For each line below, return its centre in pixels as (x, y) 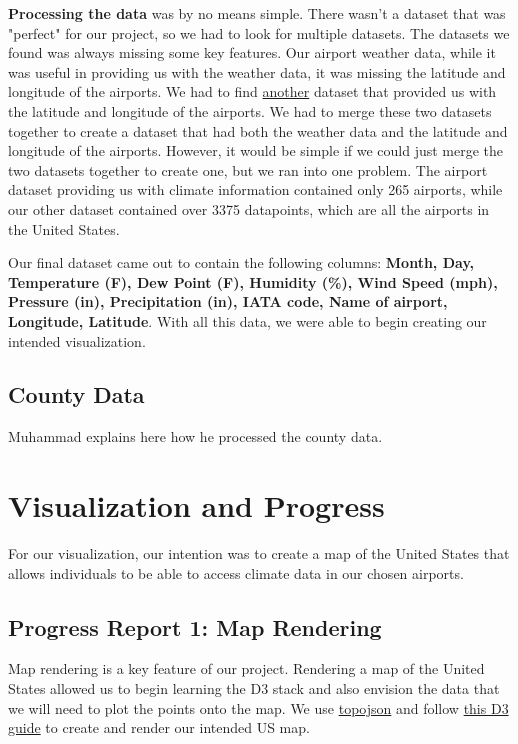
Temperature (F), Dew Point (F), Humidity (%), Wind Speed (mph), (253, 281)
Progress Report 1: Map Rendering (195, 626)
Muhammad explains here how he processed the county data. (195, 436)
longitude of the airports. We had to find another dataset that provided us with (252, 91)
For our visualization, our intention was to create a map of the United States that (259, 553)
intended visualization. (77, 340)
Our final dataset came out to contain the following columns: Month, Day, (241, 262)
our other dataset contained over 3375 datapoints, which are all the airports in (249, 208)
